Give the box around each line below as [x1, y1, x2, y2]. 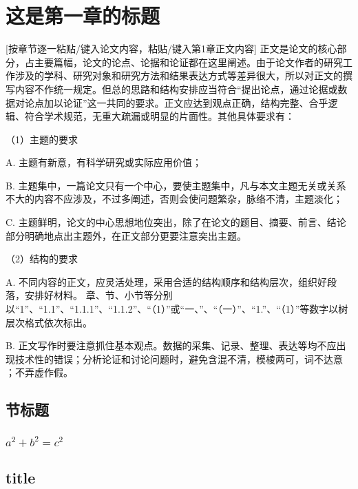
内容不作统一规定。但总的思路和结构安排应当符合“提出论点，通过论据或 [14, 81, 338, 96]
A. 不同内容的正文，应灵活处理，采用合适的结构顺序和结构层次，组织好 [6, 274, 328, 289]
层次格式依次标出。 [6, 315, 92, 329]
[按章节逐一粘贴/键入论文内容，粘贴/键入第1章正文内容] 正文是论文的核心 [6, 41, 337, 56]
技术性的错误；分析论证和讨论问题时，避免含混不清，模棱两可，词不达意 [14, 351, 343, 366]
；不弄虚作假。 [6, 365, 73, 379]
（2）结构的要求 [6, 251, 78, 266]
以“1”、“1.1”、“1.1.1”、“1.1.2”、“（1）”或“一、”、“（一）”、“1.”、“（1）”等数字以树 [6, 302, 348, 316]
